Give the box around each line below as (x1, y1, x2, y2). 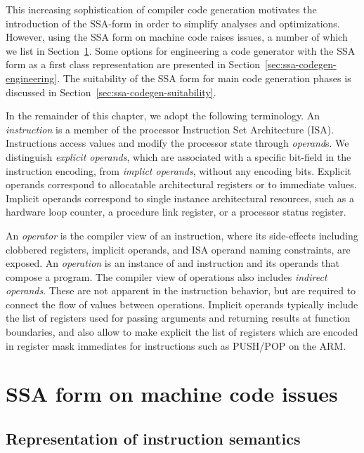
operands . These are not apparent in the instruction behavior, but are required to (6, 283, 356, 298)
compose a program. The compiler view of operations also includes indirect (6, 269, 327, 284)
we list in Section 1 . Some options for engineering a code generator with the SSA (6, 43, 356, 58)
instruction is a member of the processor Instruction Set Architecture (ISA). (6, 122, 334, 136)
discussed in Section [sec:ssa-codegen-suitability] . (6, 84, 216, 99)
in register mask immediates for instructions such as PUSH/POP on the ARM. (6, 338, 346, 353)
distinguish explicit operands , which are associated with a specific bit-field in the (6, 149, 351, 164)
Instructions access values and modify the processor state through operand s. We (6, 136, 349, 150)
